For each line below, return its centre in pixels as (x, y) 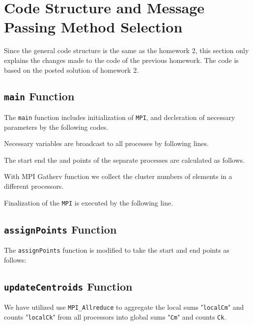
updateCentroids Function (68, 286)
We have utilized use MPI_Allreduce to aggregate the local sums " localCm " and (124, 307)
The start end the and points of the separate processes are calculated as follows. (124, 160)
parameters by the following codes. (56, 127)
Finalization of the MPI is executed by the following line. (89, 202)
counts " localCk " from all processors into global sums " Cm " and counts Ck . (115, 316)
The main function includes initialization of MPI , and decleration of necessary (120, 117)
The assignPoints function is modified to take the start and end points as (117, 250)
